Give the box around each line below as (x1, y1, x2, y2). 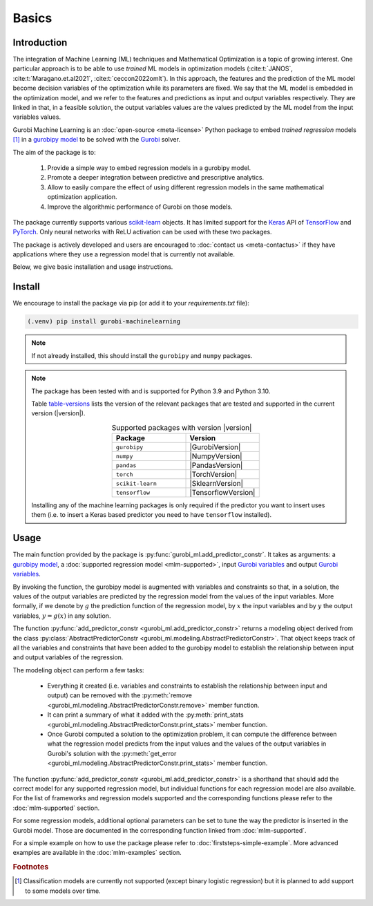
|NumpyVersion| (189, 451, 242, 461)
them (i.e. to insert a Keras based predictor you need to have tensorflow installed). (31, 511, 272, 519)
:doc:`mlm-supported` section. (12, 804, 100, 812)
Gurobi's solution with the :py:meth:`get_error (47, 749, 177, 757)
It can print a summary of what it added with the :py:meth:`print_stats (47, 710, 245, 719)
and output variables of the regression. (12, 653, 124, 661)
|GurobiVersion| (189, 442, 241, 452)
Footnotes (12, 862, 49, 872)
